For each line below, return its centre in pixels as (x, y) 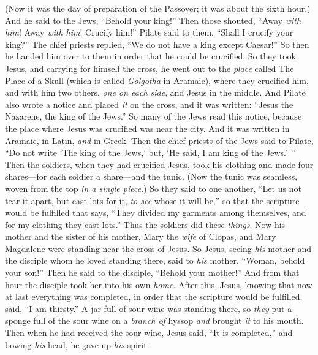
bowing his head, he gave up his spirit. (77, 344)
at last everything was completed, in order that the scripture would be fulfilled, (154, 296)
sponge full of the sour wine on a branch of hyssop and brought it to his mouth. (154, 320)
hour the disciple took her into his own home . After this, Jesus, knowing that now (159, 284)
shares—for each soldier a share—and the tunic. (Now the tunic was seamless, (151, 176)
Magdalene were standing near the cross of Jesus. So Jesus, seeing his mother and (158, 248)
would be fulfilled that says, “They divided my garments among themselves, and (156, 212)
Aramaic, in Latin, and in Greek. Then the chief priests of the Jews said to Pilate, (159, 140)
